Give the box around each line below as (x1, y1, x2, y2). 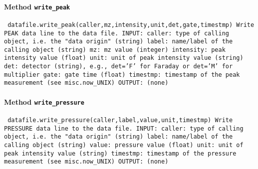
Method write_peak (4, 1, 70, 11)
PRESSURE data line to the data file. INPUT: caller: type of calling (4, 125, 244, 132)
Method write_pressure (4, 96, 84, 107)
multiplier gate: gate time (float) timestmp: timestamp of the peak (4, 71, 240, 78)
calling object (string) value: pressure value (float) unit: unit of (4, 141, 244, 149)
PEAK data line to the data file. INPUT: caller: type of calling (4, 29, 230, 37)
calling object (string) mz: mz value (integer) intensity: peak (4, 46, 226, 53)
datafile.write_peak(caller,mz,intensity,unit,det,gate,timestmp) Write (7, 21, 255, 28)
